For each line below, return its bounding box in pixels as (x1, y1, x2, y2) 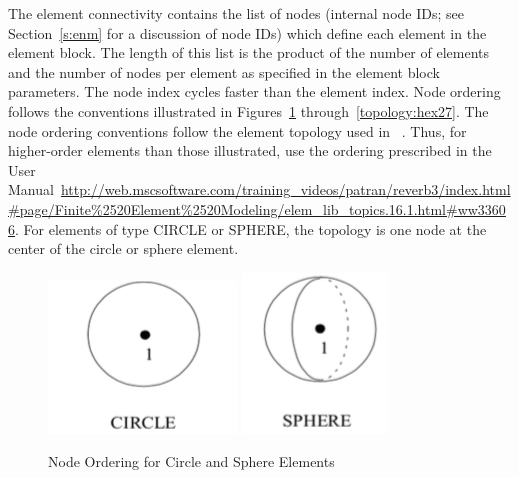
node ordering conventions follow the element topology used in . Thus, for (8, 120, 467, 141)
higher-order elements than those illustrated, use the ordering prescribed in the (8, 140, 492, 161)
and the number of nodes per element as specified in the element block (8, 61, 440, 82)
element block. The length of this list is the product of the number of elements (8, 42, 490, 63)
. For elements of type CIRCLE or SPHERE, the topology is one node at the (15, 218, 487, 239)
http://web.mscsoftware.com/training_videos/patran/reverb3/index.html (60, 179, 511, 200)
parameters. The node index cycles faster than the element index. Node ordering (8, 81, 501, 102)
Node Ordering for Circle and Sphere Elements (48, 451, 335, 472)
